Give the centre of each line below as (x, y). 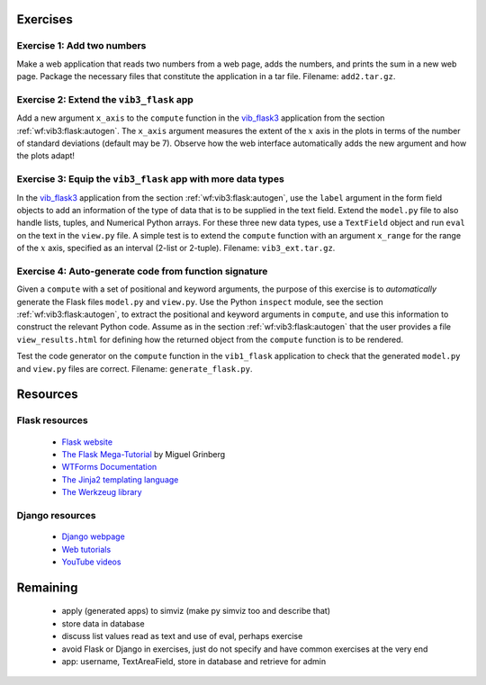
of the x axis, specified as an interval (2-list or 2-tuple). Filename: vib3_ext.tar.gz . (176, 248)
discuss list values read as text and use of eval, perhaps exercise (182, 636)
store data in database (103, 623)
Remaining (47, 587)
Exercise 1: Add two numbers (81, 46)
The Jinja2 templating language (120, 479)
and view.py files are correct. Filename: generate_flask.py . (135, 368)
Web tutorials (86, 549)
